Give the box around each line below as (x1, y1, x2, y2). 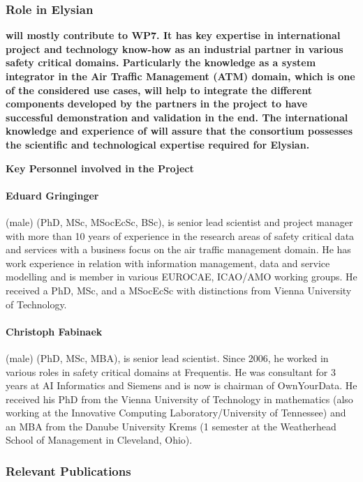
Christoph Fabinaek (6, 324, 103, 338)
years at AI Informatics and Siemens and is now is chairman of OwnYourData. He (6, 378, 357, 393)
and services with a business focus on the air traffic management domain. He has (6, 242, 351, 257)
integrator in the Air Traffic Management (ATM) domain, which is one (6, 69, 355, 83)
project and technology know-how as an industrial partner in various (6, 41, 343, 56)
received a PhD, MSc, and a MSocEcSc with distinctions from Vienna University (6, 283, 352, 297)
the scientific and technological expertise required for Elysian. (6, 137, 310, 151)
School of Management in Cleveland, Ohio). (6, 432, 193, 447)
